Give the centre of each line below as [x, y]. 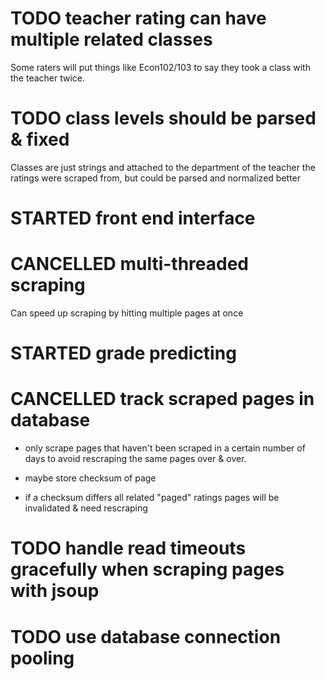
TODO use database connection [146, 636]
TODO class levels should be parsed [163, 118]
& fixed [40, 139]
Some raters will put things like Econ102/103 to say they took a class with [160, 67]
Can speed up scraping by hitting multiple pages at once [127, 313]
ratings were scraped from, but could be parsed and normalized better [156, 178]
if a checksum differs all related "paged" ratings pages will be [152, 498]
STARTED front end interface [133, 218]
